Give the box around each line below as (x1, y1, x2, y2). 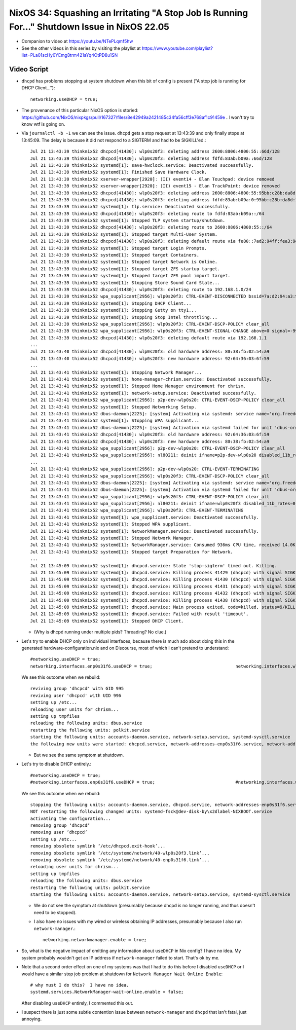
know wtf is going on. (21, 121, 65, 127)
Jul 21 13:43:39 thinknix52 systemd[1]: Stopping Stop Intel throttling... (30, 314, 218, 320)
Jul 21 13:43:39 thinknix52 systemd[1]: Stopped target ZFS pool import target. (30, 273, 231, 279)
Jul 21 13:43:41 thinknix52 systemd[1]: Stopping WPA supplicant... (30, 418, 199, 424)
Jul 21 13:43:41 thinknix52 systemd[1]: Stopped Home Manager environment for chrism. (30, 383, 246, 389)
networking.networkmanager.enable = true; (42, 937, 147, 942)
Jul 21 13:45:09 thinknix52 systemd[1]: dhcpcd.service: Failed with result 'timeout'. (30, 611, 249, 617)
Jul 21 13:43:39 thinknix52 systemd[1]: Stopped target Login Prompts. (30, 245, 207, 251)
